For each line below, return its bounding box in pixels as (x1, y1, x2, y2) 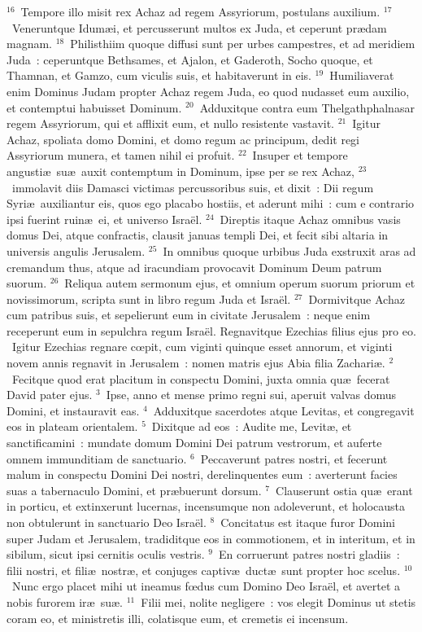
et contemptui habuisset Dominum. (7, 99, 182, 116)
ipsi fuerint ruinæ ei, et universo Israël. (7, 210, 202, 227)
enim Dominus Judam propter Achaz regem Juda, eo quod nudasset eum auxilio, (7, 82, 410, 99)
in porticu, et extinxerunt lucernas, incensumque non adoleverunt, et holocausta (7, 498, 406, 515)
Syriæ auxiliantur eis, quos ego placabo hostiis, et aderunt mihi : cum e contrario (7, 195, 415, 212)
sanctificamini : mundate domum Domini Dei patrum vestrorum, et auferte (7, 434, 382, 451)
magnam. (7, 35, 52, 52)
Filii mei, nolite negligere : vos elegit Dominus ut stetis (141, 593, 416, 610)
